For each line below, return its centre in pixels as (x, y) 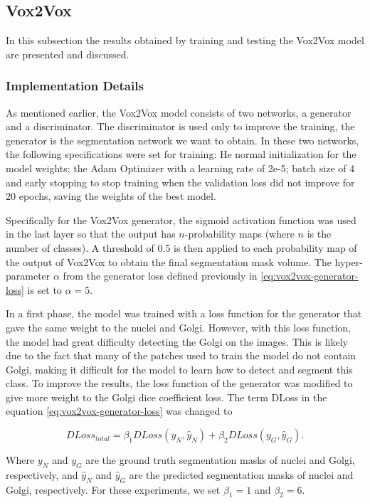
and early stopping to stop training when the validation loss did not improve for (180, 182)
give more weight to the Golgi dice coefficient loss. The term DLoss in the (166, 397)
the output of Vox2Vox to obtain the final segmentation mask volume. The (169, 261)
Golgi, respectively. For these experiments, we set (113, 489)
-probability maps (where (239, 234)
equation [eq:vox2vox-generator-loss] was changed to (119, 411)
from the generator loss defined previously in (160, 276)
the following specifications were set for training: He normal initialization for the (181, 154)
